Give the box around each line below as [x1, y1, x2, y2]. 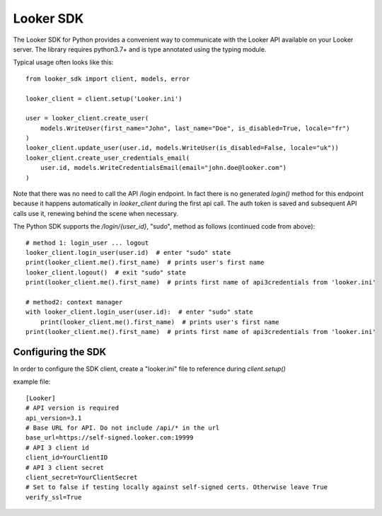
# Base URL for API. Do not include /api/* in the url [25, 423, 220, 432]
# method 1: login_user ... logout [25, 239, 149, 247]
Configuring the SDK [13, 345, 107, 357]
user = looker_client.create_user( [25, 114, 149, 122]
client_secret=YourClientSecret [25, 473, 138, 481]
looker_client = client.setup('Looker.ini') [25, 94, 183, 103]
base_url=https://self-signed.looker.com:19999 [25, 434, 194, 442]
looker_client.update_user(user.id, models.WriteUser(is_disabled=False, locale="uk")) [25, 144, 340, 152]
